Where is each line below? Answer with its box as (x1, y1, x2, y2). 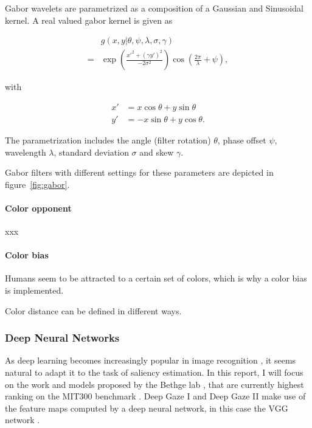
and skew (139, 145, 174, 158)
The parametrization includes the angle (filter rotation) (5, 133, 211, 146)
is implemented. (5, 284, 64, 297)
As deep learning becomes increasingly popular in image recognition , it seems (5, 354, 296, 367)
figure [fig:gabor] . (5, 178, 70, 190)
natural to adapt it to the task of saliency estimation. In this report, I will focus (5, 366, 303, 379)
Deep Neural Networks (5, 330, 120, 345)
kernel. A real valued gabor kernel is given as (5, 13, 173, 26)
